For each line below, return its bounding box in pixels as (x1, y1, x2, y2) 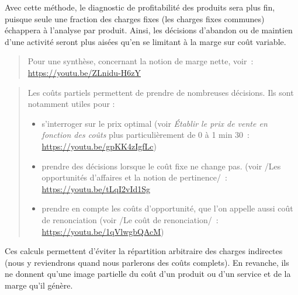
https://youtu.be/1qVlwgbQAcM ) (41, 225, 164, 237)
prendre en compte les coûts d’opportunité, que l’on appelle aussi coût (41, 202, 293, 214)
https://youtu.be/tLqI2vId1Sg (41, 182, 151, 195)
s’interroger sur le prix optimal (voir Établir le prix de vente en (41, 117, 268, 129)
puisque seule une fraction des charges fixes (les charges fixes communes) (5, 12, 265, 25)
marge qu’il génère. (5, 279, 73, 291)
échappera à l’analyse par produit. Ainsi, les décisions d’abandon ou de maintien (5, 24, 293, 36)
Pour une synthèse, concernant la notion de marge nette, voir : (27, 55, 254, 67)
